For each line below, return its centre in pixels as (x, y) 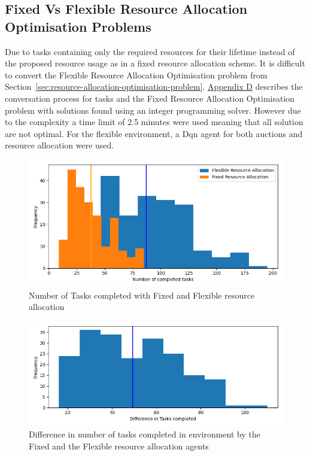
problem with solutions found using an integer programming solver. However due (153, 110)
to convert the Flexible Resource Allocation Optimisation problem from (136, 75)
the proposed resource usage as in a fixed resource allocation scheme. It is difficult (155, 63)
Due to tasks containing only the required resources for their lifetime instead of (150, 51)
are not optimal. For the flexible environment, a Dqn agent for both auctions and (154, 133)
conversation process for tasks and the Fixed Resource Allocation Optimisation (150, 98)
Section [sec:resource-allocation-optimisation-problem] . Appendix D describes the (154, 86)
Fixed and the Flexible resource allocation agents (119, 446)
